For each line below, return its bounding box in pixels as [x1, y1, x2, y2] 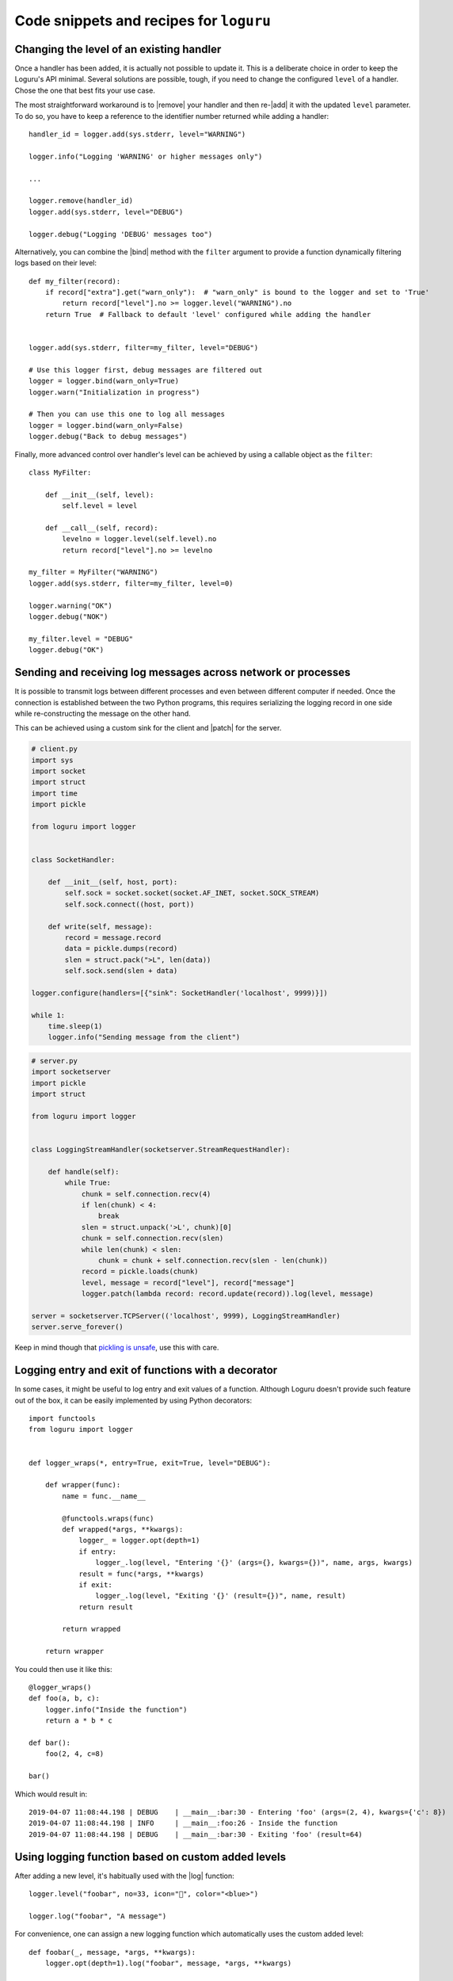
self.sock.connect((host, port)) [64, 899, 195, 909]
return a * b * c [44, 1716, 112, 1725]
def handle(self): [48, 1167, 120, 1176]
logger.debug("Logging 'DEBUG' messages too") [29, 230, 213, 239]
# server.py [31, 1056, 78, 1065]
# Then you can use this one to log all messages [29, 410, 226, 419]
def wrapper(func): [44, 1480, 121, 1490]
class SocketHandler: [31, 856, 116, 865]
